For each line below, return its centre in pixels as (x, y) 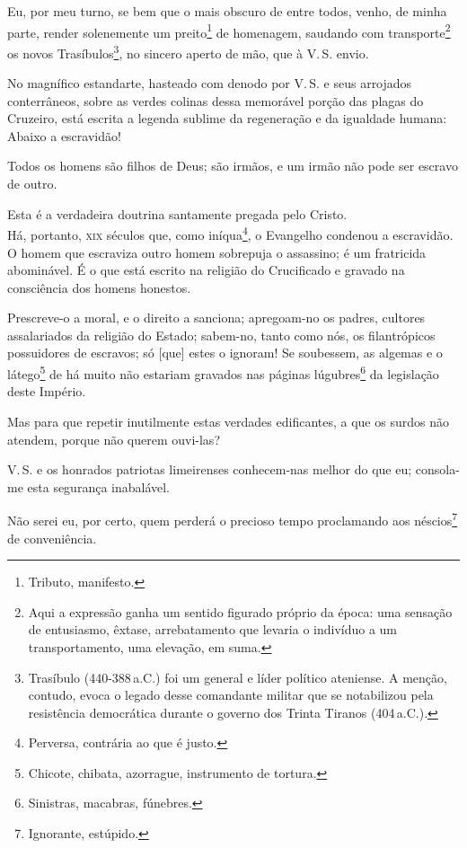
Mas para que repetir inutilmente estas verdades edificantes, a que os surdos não (228, 421)
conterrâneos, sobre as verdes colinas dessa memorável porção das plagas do (216, 100)
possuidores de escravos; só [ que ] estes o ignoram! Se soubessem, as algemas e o (225, 353)
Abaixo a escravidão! (64, 135)
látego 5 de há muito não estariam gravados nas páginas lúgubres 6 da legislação (223, 372)
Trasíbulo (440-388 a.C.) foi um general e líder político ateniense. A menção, (238, 677)
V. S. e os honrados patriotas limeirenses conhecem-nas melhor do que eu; (210, 469)
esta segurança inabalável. (99, 486)
